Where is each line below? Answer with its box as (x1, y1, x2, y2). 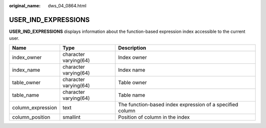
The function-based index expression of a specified (118, 101, 238, 108)
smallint (62, 113, 81, 120)
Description (118, 44, 146, 51)
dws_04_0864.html (48, 3, 87, 8)
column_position (12, 113, 50, 120)
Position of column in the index (118, 113, 190, 120)
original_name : (9, 3, 41, 8)
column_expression (12, 104, 57, 111)
